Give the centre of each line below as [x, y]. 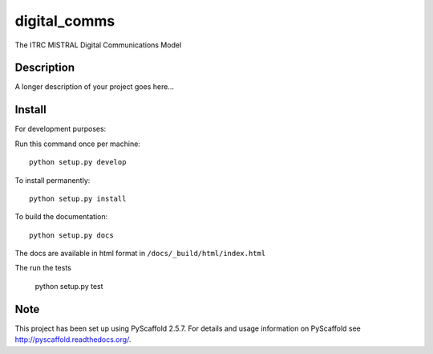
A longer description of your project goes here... [94, 87]
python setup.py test [69, 286]
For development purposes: [61, 129]
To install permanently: [53, 180]
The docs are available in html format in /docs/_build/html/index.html [140, 254]
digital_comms [65, 21]
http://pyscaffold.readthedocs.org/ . [73, 340]
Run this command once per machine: [77, 144]
